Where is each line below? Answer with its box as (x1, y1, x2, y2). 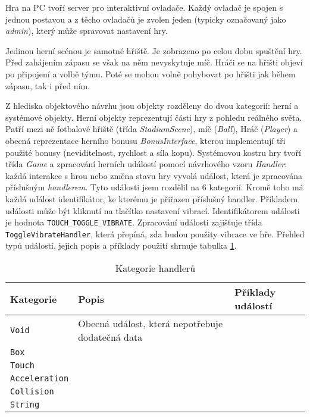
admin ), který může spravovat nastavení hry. (5, 24, 168, 37)
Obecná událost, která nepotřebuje (78, 316, 223, 330)
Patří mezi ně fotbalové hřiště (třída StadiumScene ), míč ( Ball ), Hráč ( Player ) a (5, 123, 298, 135)
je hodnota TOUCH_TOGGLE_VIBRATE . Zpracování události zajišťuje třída (5, 216, 262, 228)
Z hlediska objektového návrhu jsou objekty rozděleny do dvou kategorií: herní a (5, 99, 299, 112)
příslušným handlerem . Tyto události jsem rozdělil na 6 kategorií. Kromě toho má (5, 181, 303, 193)
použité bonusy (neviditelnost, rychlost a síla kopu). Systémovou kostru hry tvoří (5, 146, 301, 158)
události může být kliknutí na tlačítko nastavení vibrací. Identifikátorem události (5, 204, 300, 217)
